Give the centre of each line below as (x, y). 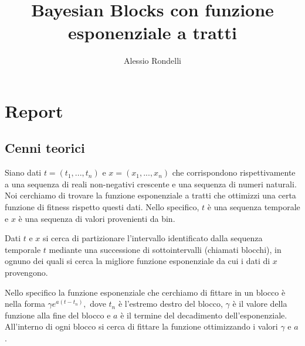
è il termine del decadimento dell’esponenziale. (204, 315)
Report (34, 110)
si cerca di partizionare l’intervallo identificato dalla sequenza (152, 238)
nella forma (25, 304)
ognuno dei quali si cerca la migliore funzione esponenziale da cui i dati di (138, 261)
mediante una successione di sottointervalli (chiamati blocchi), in (165, 249)
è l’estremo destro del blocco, (170, 304)
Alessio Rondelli (152, 61)
